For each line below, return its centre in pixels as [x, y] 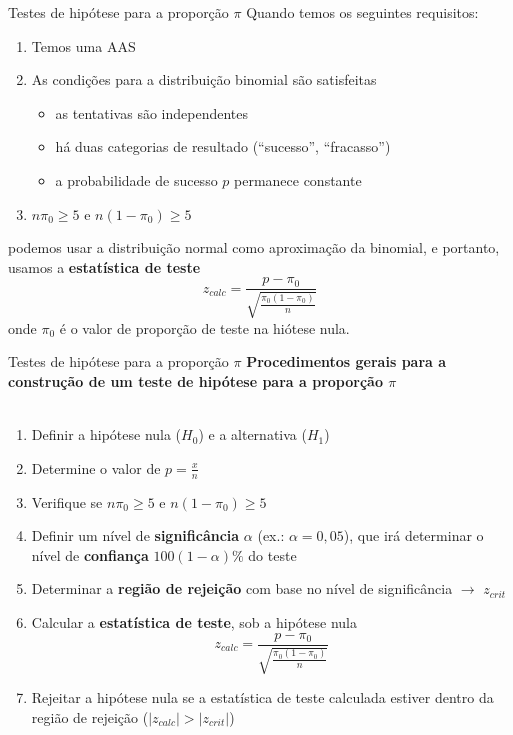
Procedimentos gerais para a [346, 361]
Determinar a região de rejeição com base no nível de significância [242, 588]
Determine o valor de [96, 467]
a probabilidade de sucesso [136, 179]
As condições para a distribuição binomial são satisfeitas [204, 79]
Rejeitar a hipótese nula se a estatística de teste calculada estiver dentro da [262, 697]
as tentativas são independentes [151, 112]
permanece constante [298, 179]
